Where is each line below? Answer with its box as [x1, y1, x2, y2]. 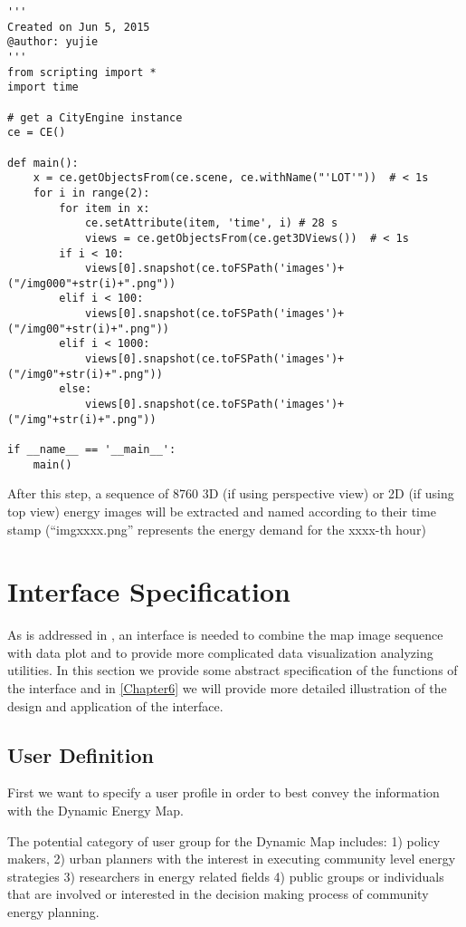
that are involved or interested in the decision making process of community [7, 884, 429, 903]
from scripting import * [7, 65, 157, 79]
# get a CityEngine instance [7, 111, 183, 124]
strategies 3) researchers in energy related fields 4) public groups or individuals [7, 866, 444, 885]
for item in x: [59, 201, 150, 215]
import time [7, 81, 79, 94]
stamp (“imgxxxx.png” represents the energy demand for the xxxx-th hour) [7, 519, 426, 538]
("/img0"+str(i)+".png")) [7, 367, 163, 381]
